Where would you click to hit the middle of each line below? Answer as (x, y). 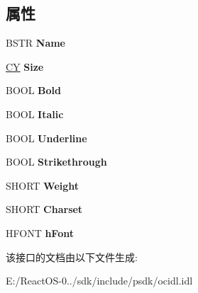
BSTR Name (35, 43)
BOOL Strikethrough (56, 162)
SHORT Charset (44, 209)
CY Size (25, 66)
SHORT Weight (43, 185)
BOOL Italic (35, 114)
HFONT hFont (40, 232)
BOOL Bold (34, 90)
